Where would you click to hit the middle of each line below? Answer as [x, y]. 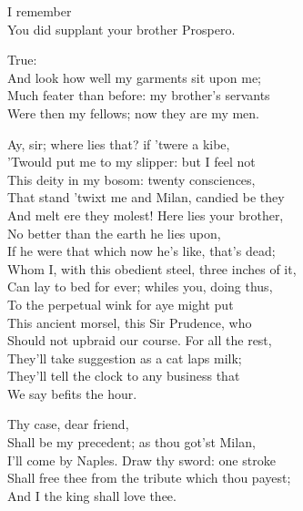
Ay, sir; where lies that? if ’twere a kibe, [119, 143]
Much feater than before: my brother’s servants [139, 95]
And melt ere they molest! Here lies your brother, [146, 215]
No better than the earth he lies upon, [114, 233]
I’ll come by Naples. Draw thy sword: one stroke [141, 460]
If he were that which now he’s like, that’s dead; [141, 251]
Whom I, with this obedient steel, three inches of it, [152, 268]
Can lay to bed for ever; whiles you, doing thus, [140, 286]
